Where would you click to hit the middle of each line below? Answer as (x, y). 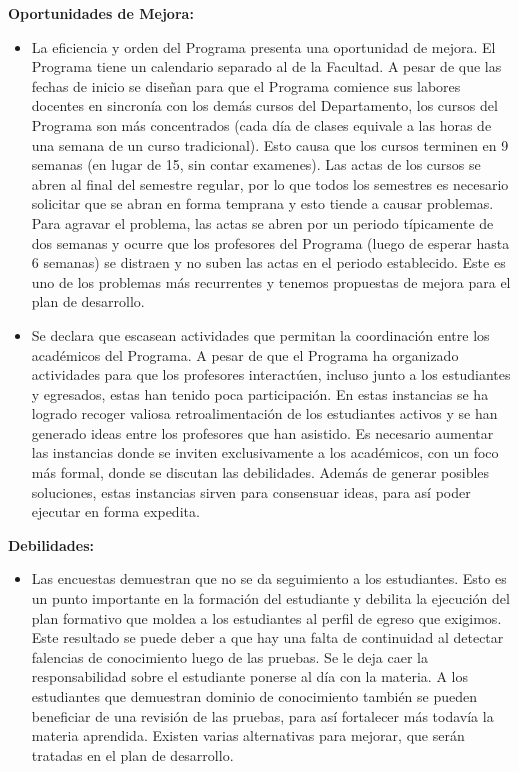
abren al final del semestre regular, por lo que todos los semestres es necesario (270, 183)
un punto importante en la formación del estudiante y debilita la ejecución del (270, 598)
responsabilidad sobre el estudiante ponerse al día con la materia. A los (249, 676)
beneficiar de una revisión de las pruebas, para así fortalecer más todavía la (262, 715)
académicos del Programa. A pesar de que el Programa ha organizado (245, 354)
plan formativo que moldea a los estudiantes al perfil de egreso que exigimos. (266, 617)
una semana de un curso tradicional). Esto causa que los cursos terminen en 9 (270, 144)
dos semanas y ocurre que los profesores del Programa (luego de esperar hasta (270, 242)
